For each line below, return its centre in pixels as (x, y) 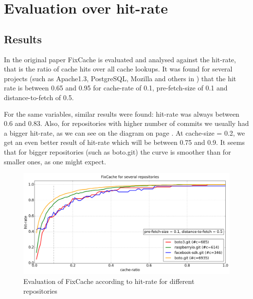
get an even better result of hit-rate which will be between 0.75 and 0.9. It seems (124, 142)
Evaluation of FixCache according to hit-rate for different (109, 281)
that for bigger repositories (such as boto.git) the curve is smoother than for (117, 151)
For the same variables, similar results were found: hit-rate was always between (122, 114)
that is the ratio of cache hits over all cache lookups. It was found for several (118, 69)
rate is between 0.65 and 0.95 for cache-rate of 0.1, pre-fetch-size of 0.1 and (116, 88)
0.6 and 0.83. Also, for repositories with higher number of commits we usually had (126, 123)
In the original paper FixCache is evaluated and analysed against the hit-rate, (120, 59)
